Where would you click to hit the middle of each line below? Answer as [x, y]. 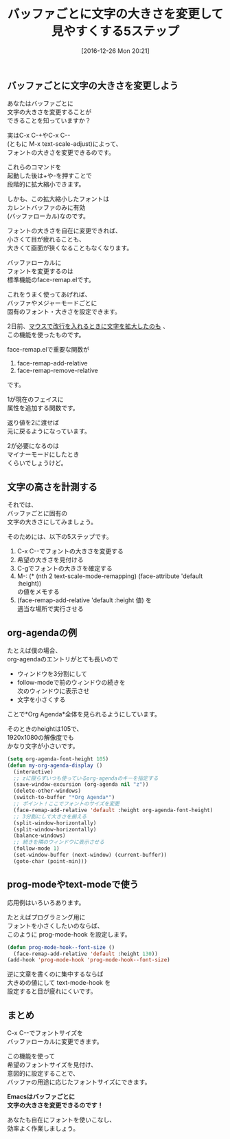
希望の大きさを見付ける [50, 560]
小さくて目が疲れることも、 [46, 239]
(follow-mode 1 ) [36, 849]
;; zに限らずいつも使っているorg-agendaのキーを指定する [86, 778]
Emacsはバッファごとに [41, 1097]
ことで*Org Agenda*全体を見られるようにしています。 [84, 714]
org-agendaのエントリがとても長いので [63, 659]
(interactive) [33, 771]
